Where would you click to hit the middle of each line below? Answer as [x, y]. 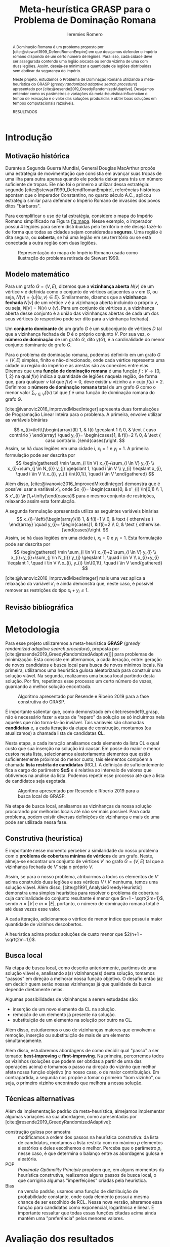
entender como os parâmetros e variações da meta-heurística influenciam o [80, 93]
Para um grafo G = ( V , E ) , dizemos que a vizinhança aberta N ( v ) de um [80, 286]
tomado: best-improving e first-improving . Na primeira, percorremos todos [85, 1056]
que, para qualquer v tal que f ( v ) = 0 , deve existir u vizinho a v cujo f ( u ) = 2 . [85, 382]
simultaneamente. [24, 1041]
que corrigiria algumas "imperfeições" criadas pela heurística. [83, 1180]
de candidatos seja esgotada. [36, 781]
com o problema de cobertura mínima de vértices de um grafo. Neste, [79, 856]
